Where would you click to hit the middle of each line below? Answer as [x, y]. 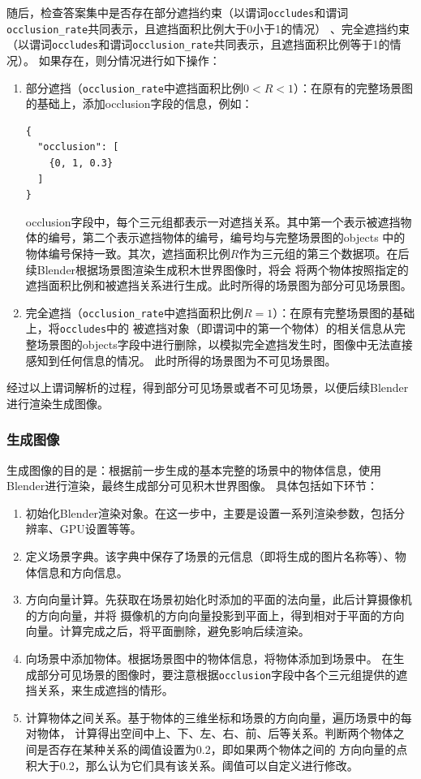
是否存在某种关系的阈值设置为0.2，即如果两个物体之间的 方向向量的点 [222, 749]
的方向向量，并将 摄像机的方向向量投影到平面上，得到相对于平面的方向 [215, 615]
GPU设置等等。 [101, 529]
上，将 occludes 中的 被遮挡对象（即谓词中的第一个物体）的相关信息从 [210, 328]
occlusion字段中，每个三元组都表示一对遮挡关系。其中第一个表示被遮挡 [213, 221]
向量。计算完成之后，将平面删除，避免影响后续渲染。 [168, 631]
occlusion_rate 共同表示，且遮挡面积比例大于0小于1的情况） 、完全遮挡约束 [208, 28]
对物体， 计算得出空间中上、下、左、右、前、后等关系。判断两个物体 [209, 733]
